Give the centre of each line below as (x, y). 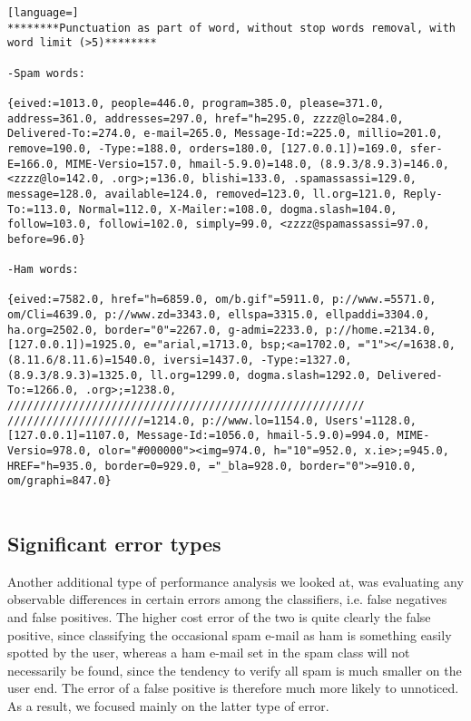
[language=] (43, 13)
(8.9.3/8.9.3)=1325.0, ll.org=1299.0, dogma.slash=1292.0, (189, 375)
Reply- (423, 194)
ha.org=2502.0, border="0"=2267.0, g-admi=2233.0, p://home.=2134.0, (222, 330)
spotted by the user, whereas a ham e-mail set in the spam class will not (209, 653)
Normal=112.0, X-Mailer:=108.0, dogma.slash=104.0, (238, 209)
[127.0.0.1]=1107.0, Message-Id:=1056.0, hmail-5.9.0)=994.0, (199, 436)
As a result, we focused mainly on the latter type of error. (168, 706)
